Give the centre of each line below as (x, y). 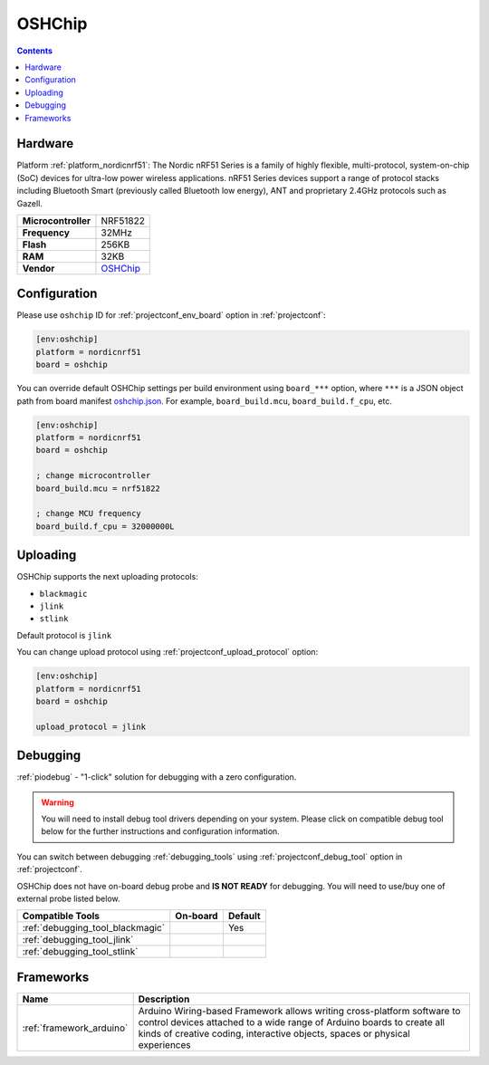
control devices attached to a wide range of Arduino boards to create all (292, 1022)
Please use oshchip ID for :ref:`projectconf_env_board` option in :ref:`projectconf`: (171, 315)
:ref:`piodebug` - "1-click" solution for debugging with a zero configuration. (157, 777)
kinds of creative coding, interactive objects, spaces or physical (274, 1033)
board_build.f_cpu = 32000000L (105, 526)
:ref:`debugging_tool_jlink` (78, 940)
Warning (58, 802)
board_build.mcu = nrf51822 (98, 488)
